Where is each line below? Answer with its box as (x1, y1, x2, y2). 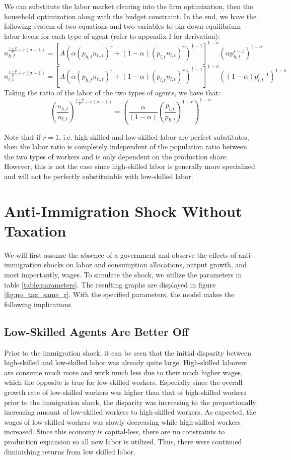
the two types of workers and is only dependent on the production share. (4, 151, 228, 161)
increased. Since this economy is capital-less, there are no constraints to (4, 426, 225, 437)
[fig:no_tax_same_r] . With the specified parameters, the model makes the (4, 289, 235, 300)
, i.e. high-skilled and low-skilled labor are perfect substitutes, (58, 131, 249, 142)
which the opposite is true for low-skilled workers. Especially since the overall (4, 377, 243, 387)
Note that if (4, 131, 41, 142)
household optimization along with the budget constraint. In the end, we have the (4, 11, 257, 21)
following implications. (4, 299, 73, 309)
